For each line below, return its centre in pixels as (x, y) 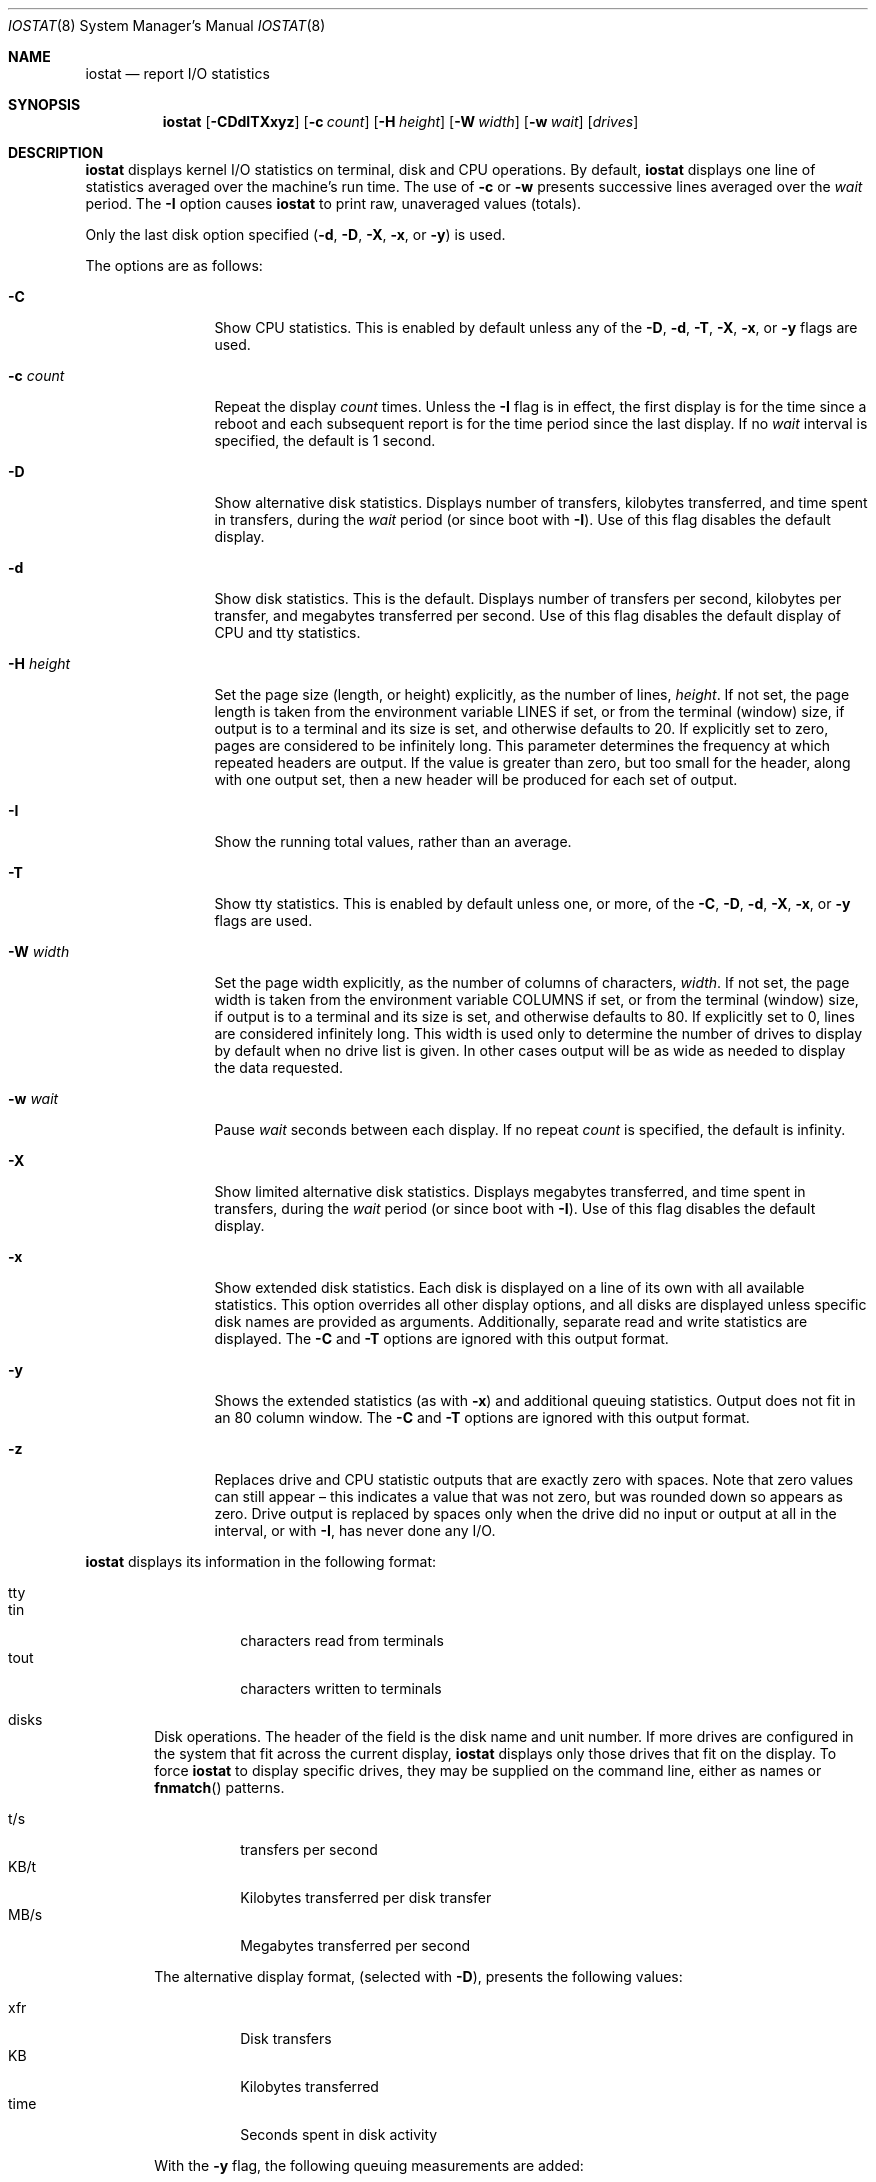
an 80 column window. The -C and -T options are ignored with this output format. (482, 1417)
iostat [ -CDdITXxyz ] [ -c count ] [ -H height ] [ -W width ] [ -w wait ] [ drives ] (400, 121)
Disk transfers (286, 2038)
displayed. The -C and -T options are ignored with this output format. (441, 1338)
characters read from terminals (342, 1640)
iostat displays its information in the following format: (261, 1561)
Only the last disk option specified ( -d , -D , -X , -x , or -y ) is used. (295, 234)
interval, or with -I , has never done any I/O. (355, 1530)
